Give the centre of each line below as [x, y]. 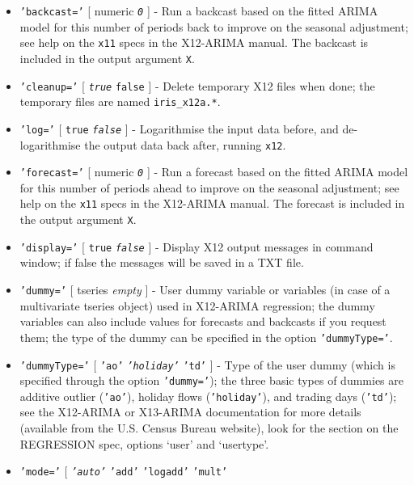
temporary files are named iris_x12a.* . [120, 101]
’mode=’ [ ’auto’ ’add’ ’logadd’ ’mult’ [124, 471]
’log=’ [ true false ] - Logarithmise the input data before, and [179, 128]
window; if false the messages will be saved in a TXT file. [162, 262]
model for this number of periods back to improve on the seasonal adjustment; [214, 26]
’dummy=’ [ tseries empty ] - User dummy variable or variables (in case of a [205, 289]
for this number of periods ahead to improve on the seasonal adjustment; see [209, 187]
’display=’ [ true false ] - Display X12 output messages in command [196, 246]
